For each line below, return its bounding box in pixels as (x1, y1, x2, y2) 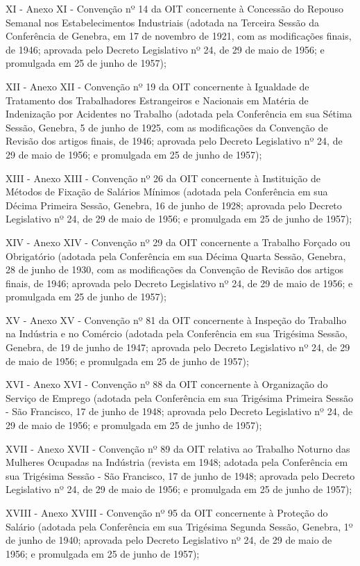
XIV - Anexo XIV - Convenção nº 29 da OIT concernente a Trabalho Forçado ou (6, 234, 350, 249)
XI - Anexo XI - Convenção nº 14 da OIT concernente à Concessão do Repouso (6, 1, 343, 15)
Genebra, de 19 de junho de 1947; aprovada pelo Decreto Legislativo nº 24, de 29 (6, 340, 350, 355)
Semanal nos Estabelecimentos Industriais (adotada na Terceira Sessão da (6, 15, 319, 29)
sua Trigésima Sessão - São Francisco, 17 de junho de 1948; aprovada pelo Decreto (6, 468, 355, 483)
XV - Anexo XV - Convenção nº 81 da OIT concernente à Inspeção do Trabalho (6, 312, 347, 327)
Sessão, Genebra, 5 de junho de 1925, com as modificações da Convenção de (6, 120, 328, 134)
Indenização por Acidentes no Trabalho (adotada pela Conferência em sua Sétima (6, 106, 352, 121)
